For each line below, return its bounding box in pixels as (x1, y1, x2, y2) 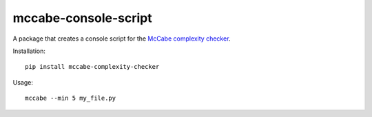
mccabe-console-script (12, 10, 152, 25)
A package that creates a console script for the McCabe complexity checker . (12, 34, 231, 43)
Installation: (12, 47, 46, 55)
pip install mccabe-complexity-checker (25, 63, 160, 71)
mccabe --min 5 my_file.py (25, 94, 116, 103)
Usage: (12, 78, 34, 86)
